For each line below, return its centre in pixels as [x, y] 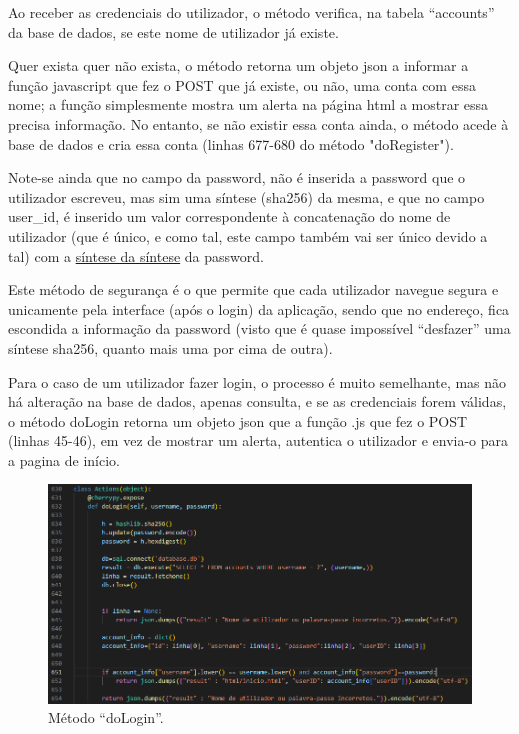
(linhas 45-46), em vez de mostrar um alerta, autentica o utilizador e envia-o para [258, 440]
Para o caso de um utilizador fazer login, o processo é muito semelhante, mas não [257, 381]
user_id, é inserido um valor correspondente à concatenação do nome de [229, 216]
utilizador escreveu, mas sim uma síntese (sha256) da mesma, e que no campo [246, 196]
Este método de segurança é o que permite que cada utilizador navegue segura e [253, 289]
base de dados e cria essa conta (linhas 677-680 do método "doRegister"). [231, 143]
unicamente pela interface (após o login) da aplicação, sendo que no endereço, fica [259, 308]
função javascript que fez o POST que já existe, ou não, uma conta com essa [242, 84]
